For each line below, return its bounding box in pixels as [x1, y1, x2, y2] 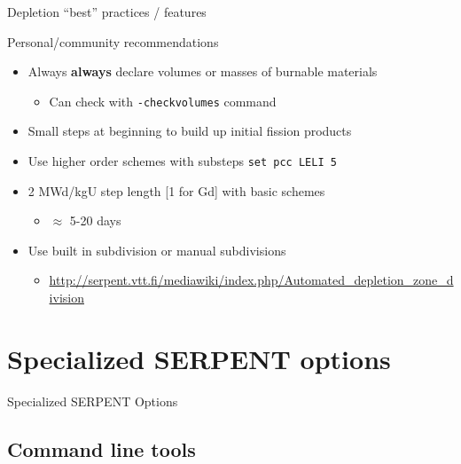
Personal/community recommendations [7, 32, 219, 51]
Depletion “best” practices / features [7, 3, 207, 20]
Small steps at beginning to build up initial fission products [27, 122, 352, 140]
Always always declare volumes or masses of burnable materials [27, 62, 378, 81]
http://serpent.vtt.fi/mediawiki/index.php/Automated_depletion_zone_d [49, 271, 454, 289]
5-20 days [69, 211, 121, 230]
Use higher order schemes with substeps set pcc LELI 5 [27, 152, 337, 170]
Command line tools [7, 435, 196, 462]
